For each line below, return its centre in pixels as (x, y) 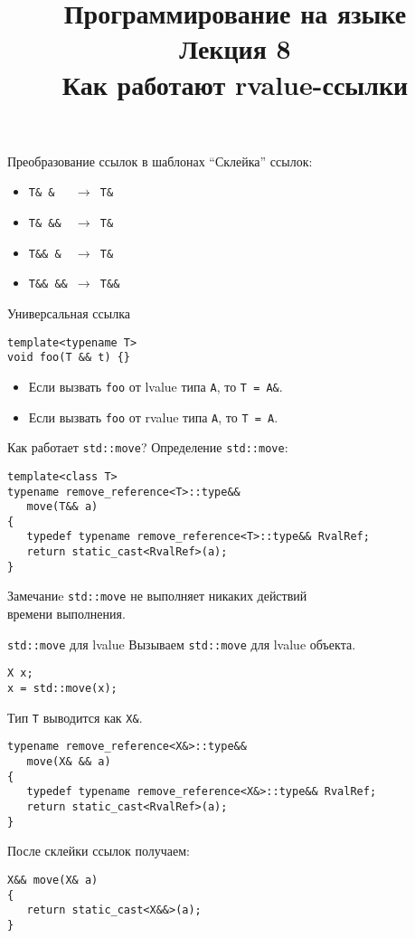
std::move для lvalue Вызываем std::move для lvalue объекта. (182, 644)
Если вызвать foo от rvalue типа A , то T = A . (153, 417)
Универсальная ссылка (69, 313)
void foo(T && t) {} (69, 358)
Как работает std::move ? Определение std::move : (148, 447)
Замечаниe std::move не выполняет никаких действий (157, 596)
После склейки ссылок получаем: (99, 851)
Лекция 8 (235, 48)
